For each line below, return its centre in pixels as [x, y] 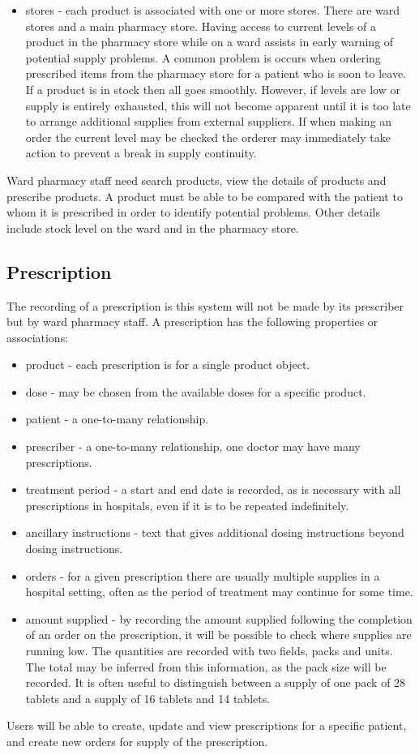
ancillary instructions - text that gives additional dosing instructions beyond [215, 532]
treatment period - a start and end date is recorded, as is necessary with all [213, 489]
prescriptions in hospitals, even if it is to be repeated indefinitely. [187, 505]
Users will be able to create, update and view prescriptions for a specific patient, [207, 725]
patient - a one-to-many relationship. [117, 419]
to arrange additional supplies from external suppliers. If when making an [209, 121]
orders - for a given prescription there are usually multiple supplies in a [203, 575]
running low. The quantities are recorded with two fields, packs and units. [209, 651]
